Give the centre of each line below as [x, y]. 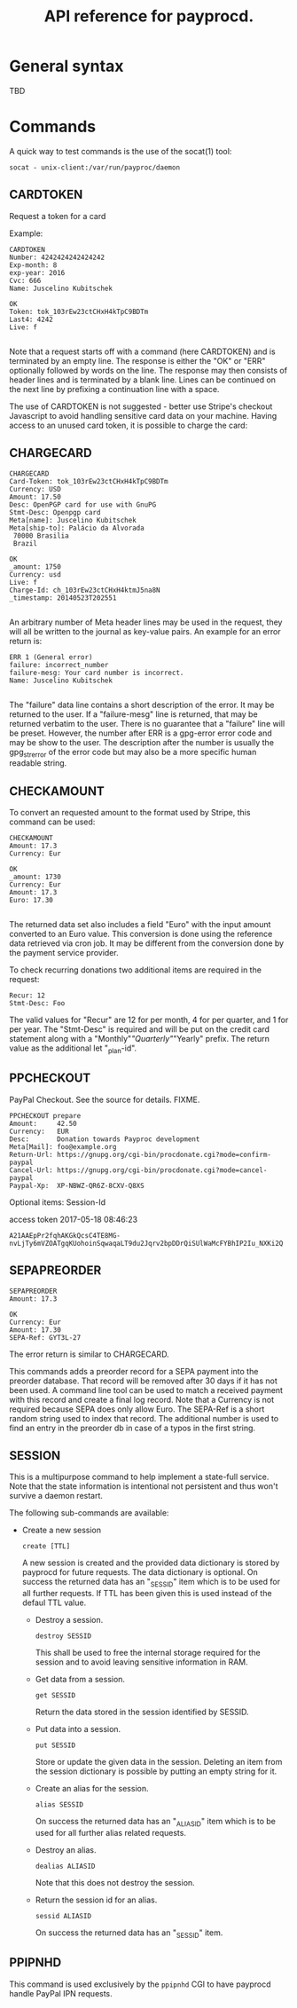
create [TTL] [46, 1547]
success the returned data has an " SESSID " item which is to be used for [151, 1583]
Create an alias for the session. [92, 1789]
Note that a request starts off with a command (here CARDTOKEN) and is [143, 351]
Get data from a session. [80, 1680]
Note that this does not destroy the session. [115, 1882]
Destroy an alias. [66, 1850]
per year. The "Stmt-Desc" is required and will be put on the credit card [140, 1029]
